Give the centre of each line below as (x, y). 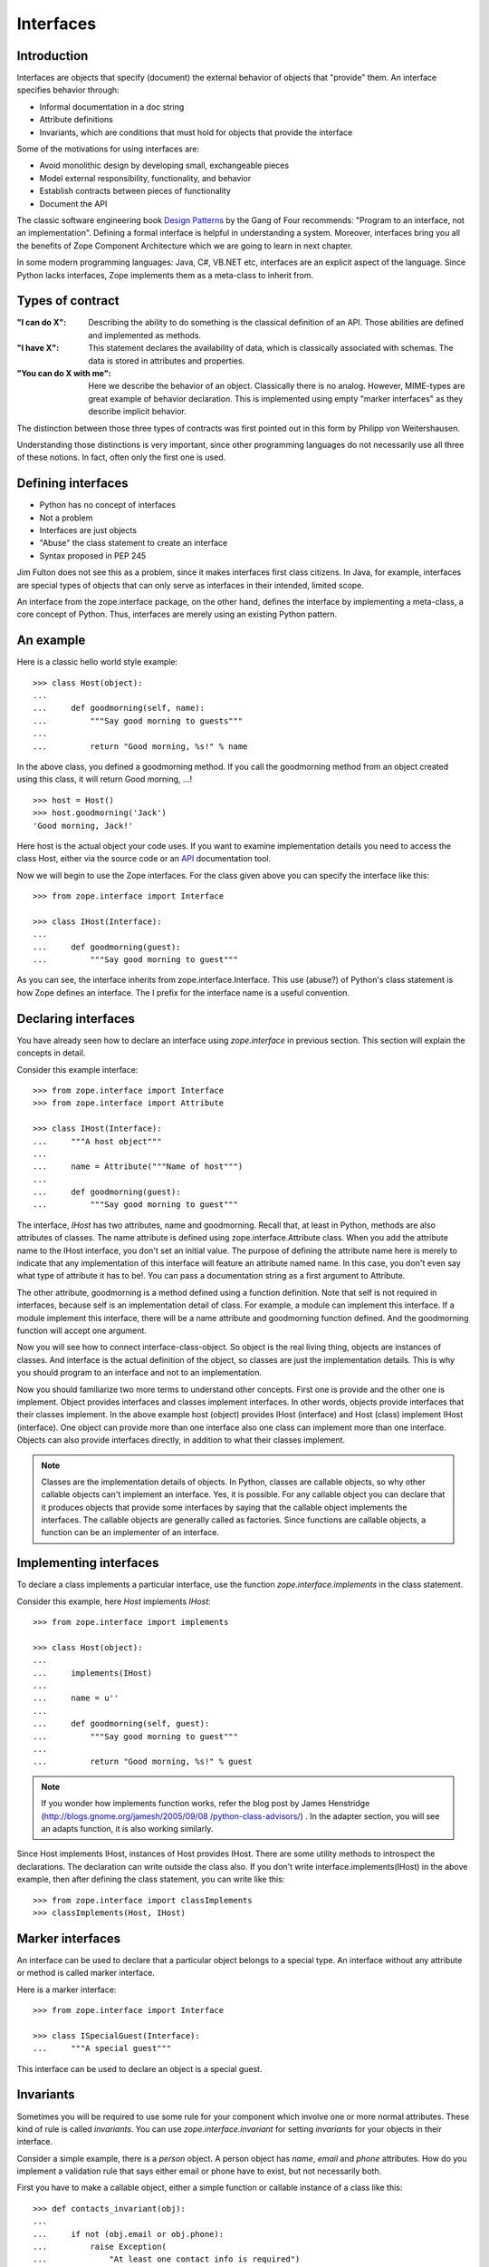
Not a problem (66, 518)
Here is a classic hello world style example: (97, 662)
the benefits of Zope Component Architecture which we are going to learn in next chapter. (185, 246)
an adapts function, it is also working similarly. (127, 1829)
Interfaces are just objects (88, 530)
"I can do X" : (42, 323)
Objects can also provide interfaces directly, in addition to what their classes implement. (181, 1440)
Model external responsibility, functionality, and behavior (145, 178)
